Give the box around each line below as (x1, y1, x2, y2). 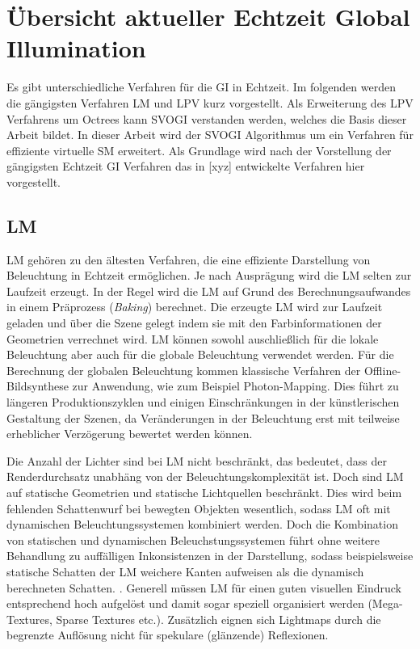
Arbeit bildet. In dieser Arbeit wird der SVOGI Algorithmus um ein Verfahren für (6, 126, 414, 143)
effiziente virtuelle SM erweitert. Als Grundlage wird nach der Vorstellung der (6, 141, 392, 158)
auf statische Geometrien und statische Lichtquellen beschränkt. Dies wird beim (6, 483, 402, 500)
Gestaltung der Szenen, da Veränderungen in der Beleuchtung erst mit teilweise (6, 409, 400, 426)
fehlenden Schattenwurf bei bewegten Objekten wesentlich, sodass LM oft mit (6, 499, 391, 516)
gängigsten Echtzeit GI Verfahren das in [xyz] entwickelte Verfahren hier (6, 158, 365, 175)
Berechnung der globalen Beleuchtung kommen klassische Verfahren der (6, 361, 361, 378)
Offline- (363, 361, 401, 378)
